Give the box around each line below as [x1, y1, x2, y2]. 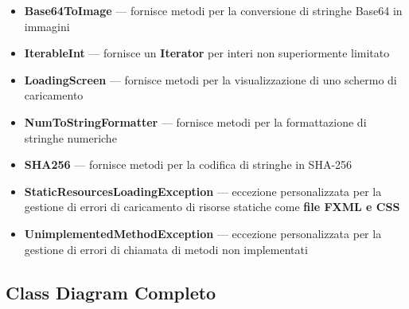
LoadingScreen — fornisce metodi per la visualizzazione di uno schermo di [24, 71, 397, 88]
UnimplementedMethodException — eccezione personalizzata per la [24, 225, 382, 241]
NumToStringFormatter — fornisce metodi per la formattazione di [24, 113, 367, 130]
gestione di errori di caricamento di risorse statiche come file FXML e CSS [24, 198, 400, 215]
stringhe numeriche [24, 129, 117, 146]
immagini [24, 18, 70, 34]
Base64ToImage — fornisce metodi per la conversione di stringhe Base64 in [24, 2, 403, 18]
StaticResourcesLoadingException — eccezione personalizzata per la [24, 182, 382, 199]
